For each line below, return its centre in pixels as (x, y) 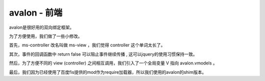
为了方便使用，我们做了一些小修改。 (46, 36)
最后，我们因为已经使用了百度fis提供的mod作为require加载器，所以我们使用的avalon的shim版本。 (108, 72)
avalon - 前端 (36, 13)
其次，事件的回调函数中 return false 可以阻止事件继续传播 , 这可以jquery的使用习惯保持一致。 (103, 54)
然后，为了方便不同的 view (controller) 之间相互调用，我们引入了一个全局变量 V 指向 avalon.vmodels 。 (113, 63)
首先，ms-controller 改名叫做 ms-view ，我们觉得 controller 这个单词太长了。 (87, 45)
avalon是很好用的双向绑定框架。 (42, 27)
